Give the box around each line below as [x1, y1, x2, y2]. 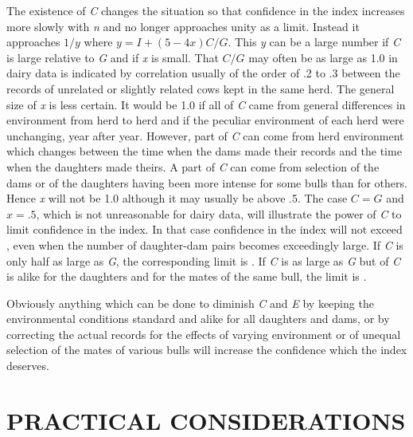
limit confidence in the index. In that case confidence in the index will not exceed [6, 221, 403, 238]
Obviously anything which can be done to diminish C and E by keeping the [6, 294, 374, 311]
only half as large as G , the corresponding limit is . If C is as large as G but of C [6, 252, 401, 269]
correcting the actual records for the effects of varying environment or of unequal [6, 325, 401, 342]
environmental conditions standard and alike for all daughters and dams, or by [6, 310, 390, 327]
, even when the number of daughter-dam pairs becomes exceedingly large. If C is [6, 236, 403, 253]
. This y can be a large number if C [228, 33, 401, 50]
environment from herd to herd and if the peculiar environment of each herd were [6, 112, 404, 128]
